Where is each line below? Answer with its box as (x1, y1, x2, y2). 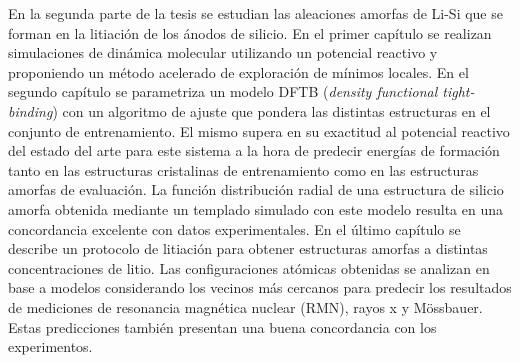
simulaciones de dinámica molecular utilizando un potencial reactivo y (8, 42, 438, 63)
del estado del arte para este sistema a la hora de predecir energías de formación (8, 140, 500, 161)
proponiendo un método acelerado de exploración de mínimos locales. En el (8, 61, 469, 82)
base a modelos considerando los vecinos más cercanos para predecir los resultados (8, 277, 512, 298)
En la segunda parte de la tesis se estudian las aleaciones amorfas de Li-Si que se (8, 3, 503, 23)
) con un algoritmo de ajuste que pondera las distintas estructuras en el (52, 100, 491, 121)
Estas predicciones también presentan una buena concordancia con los (8, 316, 437, 337)
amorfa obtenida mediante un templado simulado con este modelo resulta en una (8, 198, 503, 219)
